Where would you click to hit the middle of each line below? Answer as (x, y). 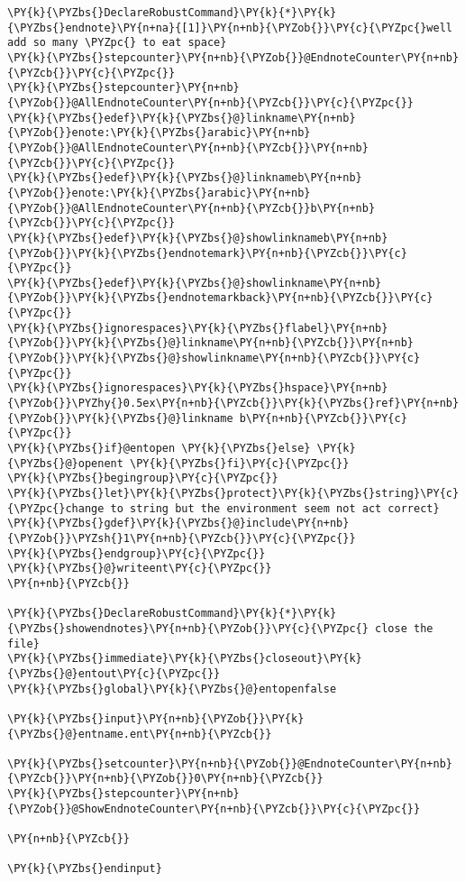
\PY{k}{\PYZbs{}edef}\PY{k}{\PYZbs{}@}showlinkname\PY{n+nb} (195, 283)
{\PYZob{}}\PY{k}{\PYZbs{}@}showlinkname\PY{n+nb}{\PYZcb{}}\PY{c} (214, 358)
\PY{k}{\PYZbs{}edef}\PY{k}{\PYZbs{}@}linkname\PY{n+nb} (182, 118)
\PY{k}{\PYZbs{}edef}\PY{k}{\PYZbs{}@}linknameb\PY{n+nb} (185, 178)
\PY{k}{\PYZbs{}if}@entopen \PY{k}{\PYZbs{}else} (159, 449)
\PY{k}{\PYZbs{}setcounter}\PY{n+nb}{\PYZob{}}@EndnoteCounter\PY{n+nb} (230, 763)
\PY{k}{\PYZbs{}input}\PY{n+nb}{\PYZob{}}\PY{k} (156, 718)
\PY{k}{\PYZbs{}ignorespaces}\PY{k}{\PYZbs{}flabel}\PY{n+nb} (198, 328)
